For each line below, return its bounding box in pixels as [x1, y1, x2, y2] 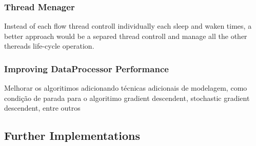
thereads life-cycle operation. [4, 40, 94, 51]
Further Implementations [4, 128, 141, 143]
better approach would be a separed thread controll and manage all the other [4, 30, 247, 41]
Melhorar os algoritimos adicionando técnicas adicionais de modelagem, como [4, 82, 247, 93]
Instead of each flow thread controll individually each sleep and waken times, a [4, 20, 252, 31]
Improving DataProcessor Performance [4, 62, 169, 75]
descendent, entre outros [4, 102, 81, 113]
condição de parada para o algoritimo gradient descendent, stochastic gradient [4, 92, 250, 103]
